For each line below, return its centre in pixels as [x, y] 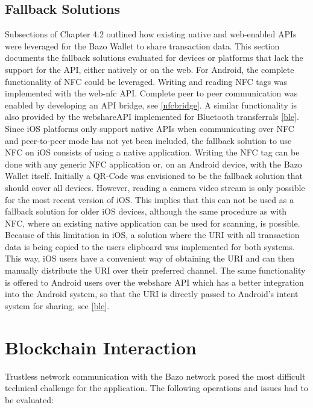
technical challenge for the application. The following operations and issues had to [156, 388]
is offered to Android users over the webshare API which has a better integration [154, 282]
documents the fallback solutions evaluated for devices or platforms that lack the [154, 58]
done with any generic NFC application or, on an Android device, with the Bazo [153, 164]
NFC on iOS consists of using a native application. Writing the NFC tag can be [152, 152]
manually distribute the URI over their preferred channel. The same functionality [155, 270]
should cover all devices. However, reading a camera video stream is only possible [155, 187]
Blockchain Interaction [101, 347]
